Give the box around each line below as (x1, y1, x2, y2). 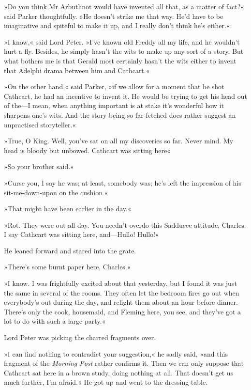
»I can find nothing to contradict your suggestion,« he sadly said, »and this (4, 348, 228, 359)
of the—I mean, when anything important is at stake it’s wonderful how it (4, 100, 224, 110)
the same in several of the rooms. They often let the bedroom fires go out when (4, 287, 239, 297)
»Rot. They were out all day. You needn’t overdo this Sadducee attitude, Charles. (4, 219, 246, 230)
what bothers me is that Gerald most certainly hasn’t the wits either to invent (4, 55, 236, 65)
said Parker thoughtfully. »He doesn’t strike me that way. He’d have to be (4, 11, 223, 21)
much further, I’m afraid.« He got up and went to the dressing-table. (4, 377, 208, 387)
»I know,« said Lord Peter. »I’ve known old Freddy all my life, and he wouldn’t (4, 36, 240, 47)
